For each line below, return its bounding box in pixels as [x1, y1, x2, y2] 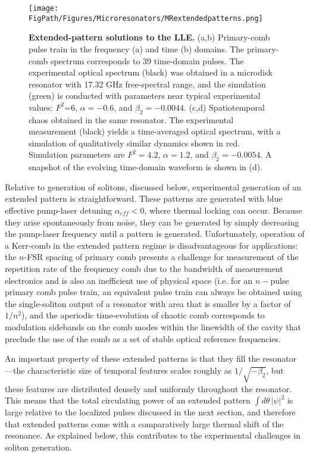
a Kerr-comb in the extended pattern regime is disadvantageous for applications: [5, 239, 298, 251]
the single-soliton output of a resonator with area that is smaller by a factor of [5, 297, 291, 309]
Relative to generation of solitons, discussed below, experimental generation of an [5, 180, 302, 193]
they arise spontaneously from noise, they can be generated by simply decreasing [5, 215, 299, 228]
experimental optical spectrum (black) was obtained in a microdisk [29, 66, 273, 79]
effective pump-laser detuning [5, 204, 112, 217]
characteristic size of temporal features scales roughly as [27, 364, 232, 376]
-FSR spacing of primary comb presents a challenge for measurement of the [24, 251, 299, 263]
